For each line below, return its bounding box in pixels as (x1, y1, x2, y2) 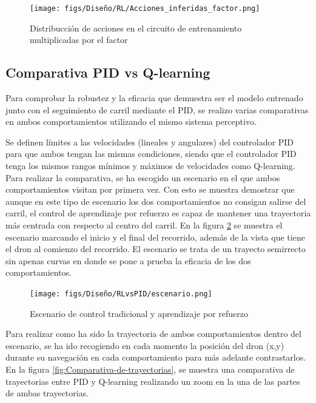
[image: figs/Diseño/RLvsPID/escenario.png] (30, 289, 212, 298)
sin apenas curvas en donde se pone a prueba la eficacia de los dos (5, 254, 251, 267)
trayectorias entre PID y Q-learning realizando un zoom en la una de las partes (5, 375, 300, 387)
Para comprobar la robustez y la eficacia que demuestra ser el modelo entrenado (5, 92, 303, 104)
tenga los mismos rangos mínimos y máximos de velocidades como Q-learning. (5, 159, 295, 172)
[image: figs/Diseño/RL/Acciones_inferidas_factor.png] (30, 4, 260, 13)
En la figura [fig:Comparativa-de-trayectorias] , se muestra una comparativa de (5, 362, 295, 375)
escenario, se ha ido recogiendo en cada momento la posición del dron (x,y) (5, 339, 284, 351)
